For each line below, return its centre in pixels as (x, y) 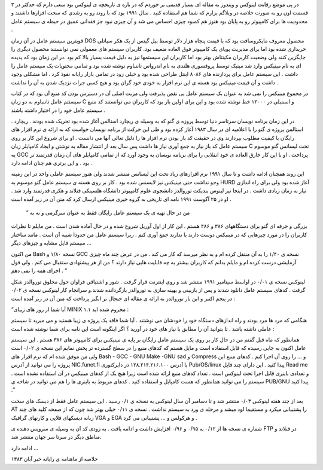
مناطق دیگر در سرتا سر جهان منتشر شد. (56, 437)
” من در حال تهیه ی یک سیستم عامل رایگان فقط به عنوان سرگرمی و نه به (108, 212)
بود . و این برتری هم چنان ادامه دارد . (52, 163)
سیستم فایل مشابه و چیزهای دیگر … (51, 243)
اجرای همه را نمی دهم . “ (39, 271)
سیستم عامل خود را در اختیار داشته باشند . (58, 110)
